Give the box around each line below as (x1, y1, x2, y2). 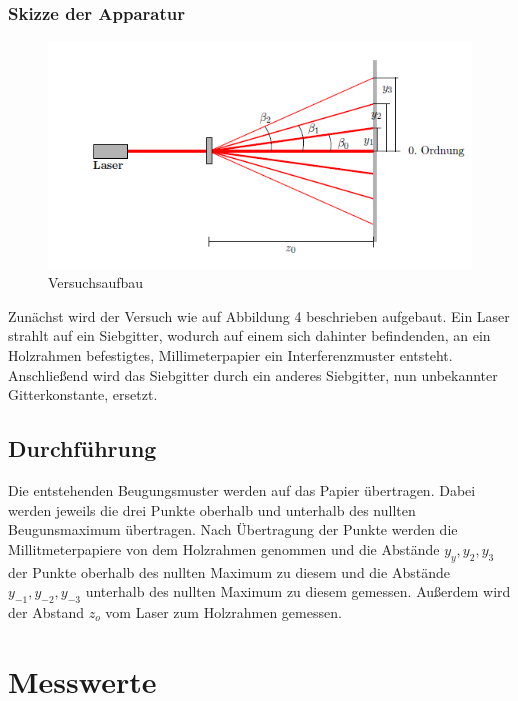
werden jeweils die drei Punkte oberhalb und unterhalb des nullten (8, 499, 416, 520)
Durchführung (8, 433, 157, 464)
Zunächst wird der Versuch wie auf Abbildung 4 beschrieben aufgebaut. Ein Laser (8, 305, 510, 326)
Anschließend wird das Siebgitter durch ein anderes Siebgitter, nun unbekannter (8, 364, 498, 385)
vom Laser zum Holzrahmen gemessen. (105, 601, 342, 622)
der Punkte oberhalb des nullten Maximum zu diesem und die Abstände (8, 561, 450, 582)
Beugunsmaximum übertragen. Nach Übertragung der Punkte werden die (8, 519, 458, 540)
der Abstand (8, 601, 84, 622)
